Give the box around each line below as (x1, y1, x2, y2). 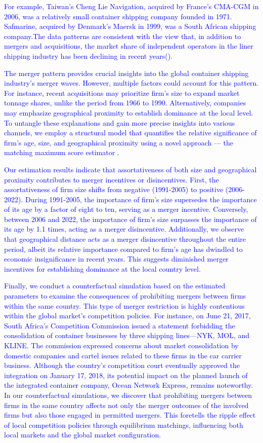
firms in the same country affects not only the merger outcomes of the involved (4, 399, 249, 410)
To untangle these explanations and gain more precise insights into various (4, 117, 235, 128)
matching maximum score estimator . (4, 147, 119, 158)
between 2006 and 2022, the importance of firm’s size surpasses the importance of (4, 213, 257, 224)
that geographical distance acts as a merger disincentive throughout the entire (4, 234, 246, 244)
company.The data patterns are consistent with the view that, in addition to (4, 30, 241, 41)
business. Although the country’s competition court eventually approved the (4, 360, 240, 371)
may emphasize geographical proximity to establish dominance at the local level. (4, 107, 253, 118)
